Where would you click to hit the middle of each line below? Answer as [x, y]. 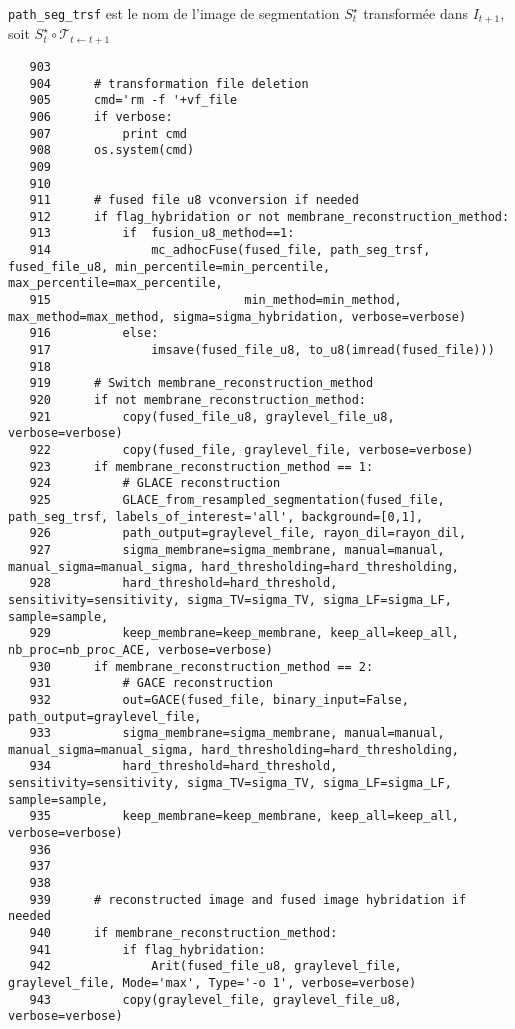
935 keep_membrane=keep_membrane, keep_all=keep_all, [244, 816]
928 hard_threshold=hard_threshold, [183, 583]
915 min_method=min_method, [215, 300]
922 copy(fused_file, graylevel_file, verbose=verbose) [251, 450]
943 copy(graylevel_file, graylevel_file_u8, [215, 999]
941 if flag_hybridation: [147, 949]
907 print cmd [108, 133]
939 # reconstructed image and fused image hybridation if [248, 899]
